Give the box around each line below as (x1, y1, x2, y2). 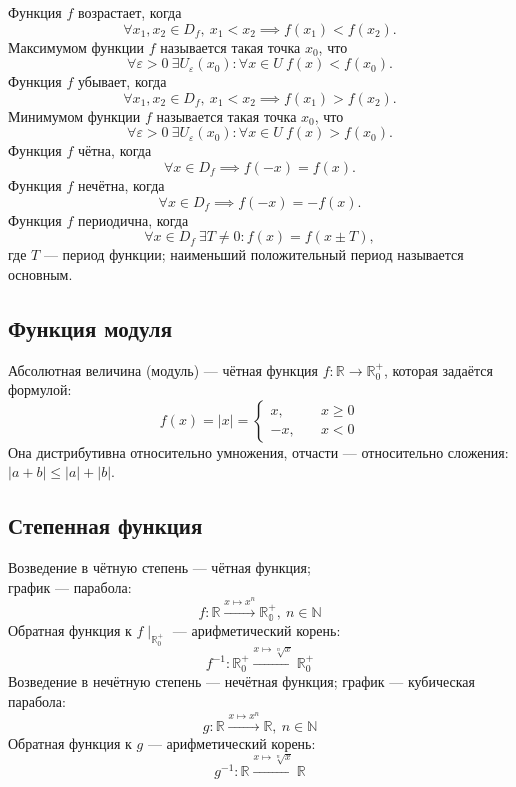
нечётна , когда (78, 174, 165, 195)
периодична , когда (78, 209, 189, 230)
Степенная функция (8, 510, 203, 541)
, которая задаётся (383, 359, 493, 380)
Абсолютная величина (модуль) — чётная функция (8, 359, 319, 380)
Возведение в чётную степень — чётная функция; (8, 557, 311, 578)
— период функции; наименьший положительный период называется (43, 244, 464, 265)
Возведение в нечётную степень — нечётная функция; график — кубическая (8, 671, 475, 692)
